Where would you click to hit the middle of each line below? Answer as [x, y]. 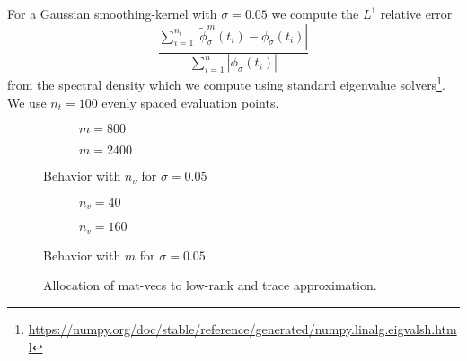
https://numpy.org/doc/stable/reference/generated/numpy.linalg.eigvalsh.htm [242, 329]
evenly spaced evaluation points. [190, 102]
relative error [416, 13]
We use [27, 102]
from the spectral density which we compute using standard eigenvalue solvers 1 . [226, 84]
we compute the [315, 13]
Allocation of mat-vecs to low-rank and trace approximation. [210, 285]
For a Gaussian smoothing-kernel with [112, 13]
